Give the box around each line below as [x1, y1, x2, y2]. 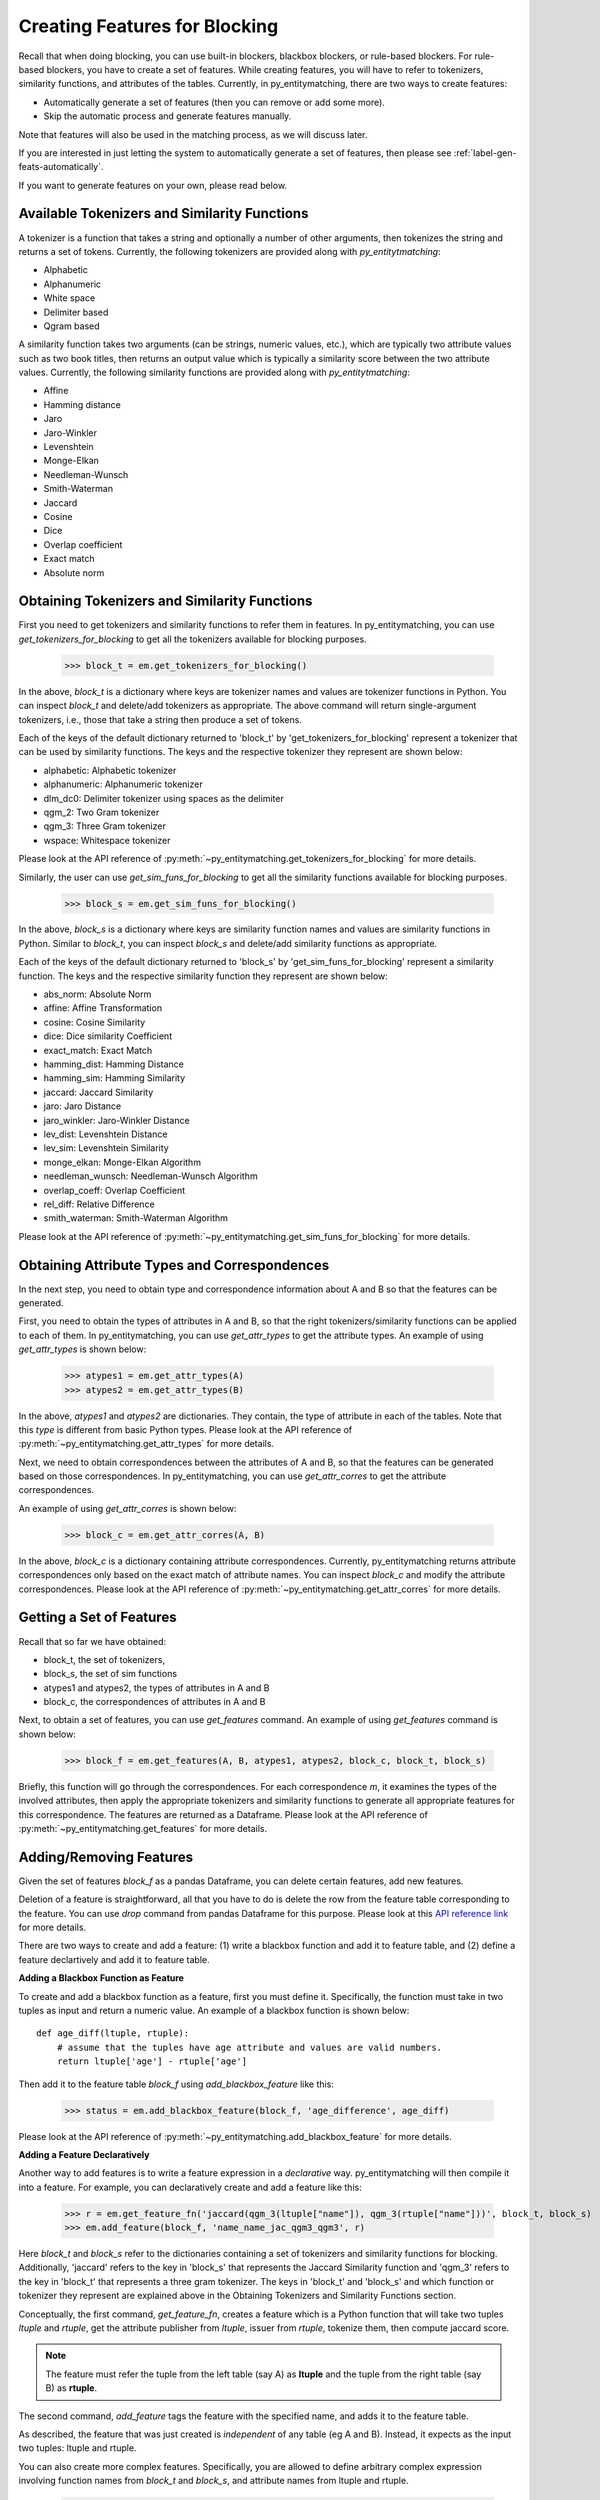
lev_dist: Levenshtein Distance [43, 1128, 168, 1140]
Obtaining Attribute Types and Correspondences [18, 1256, 330, 1274]
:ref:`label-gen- [453, 146, 517, 159]
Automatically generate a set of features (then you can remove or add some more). [43, 96, 385, 108]
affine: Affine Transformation [43, 1002, 163, 1014]
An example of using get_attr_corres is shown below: [18, 1502, 237, 1514]
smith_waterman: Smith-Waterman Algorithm [43, 1212, 229, 1224]
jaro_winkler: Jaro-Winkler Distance [43, 1114, 190, 1126]
